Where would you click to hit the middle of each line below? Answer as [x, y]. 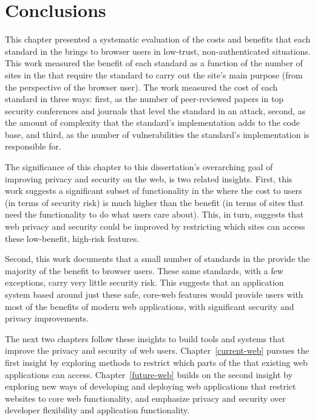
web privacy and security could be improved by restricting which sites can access [155, 226]
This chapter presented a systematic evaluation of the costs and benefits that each [158, 39]
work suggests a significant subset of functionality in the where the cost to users [154, 191]
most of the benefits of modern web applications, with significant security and [150, 306]
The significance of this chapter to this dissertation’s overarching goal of [139, 167]
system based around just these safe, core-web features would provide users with [154, 294]
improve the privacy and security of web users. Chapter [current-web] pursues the [157, 350]
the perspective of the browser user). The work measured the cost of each [141, 87]
